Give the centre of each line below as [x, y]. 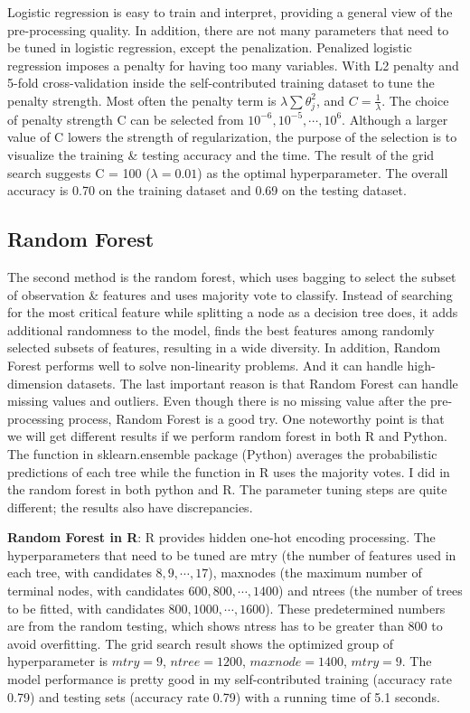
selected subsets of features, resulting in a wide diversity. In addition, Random [224, 347]
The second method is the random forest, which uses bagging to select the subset [232, 276]
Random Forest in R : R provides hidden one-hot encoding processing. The [221, 537]
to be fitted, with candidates [86, 608]
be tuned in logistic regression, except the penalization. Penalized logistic [210, 47]
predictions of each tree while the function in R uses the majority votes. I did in [229, 471]
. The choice [415, 100]
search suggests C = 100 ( [79, 172]
